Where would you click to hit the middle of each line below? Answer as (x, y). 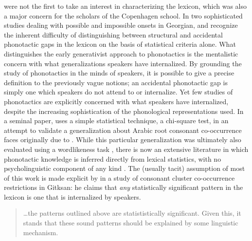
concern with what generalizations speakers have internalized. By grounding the (123, 63)
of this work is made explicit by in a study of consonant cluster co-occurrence (119, 177)
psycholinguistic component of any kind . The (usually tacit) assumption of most (125, 168)
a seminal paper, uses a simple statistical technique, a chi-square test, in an (116, 120)
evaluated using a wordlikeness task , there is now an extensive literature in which (126, 149)
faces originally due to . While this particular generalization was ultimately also (123, 139)
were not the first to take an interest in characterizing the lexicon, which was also (125, 6)
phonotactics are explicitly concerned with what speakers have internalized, (116, 101)
